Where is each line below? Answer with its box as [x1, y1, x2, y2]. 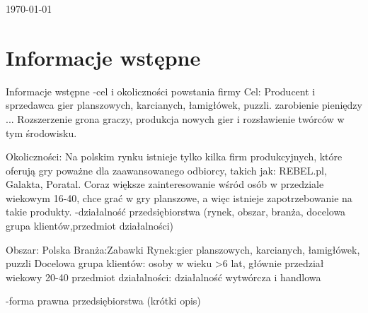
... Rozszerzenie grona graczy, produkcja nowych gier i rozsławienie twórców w [6, 111, 345, 126]
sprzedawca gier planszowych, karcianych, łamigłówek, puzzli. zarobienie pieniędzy [6, 98, 362, 112]
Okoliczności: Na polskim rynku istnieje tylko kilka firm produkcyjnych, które [6, 149, 343, 164]
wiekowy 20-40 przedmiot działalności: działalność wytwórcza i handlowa [6, 269, 321, 284]
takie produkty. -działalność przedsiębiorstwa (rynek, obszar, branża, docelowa [6, 204, 346, 219]
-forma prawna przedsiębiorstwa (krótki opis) [6, 293, 201, 308]
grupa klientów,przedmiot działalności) [6, 218, 174, 233]
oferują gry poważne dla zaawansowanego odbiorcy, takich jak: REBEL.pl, [6, 163, 327, 177]
